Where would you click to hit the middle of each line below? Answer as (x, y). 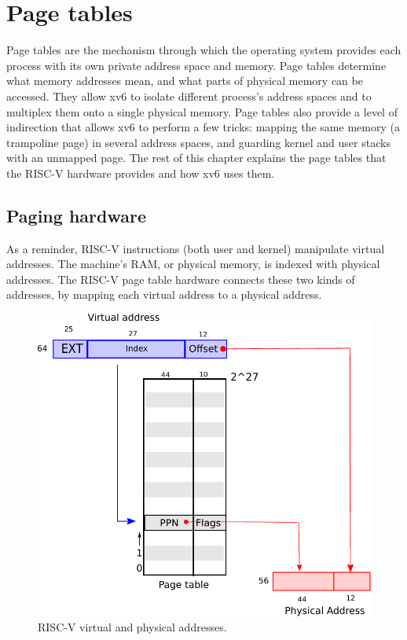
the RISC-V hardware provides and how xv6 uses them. (141, 173)
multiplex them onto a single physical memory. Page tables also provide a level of (202, 111)
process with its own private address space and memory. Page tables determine (196, 65)
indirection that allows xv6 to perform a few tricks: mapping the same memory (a (203, 127)
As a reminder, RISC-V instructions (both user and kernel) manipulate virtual (196, 248)
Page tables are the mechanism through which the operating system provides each (204, 50)
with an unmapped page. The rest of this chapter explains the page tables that (196, 158)
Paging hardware (76, 215)
